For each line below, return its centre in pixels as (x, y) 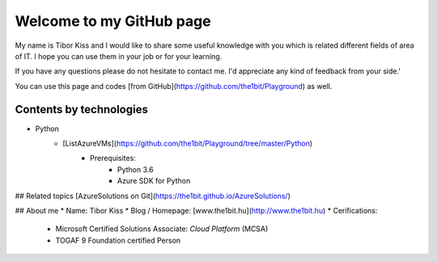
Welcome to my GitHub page (113, 21)
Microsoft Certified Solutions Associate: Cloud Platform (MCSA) (162, 229)
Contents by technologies (82, 109)
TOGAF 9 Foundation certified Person (118, 240)
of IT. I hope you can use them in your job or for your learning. (119, 56)
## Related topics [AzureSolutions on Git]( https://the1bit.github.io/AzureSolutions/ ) (153, 196)
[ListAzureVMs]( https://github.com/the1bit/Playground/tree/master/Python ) (188, 144)
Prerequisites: (113, 158)
